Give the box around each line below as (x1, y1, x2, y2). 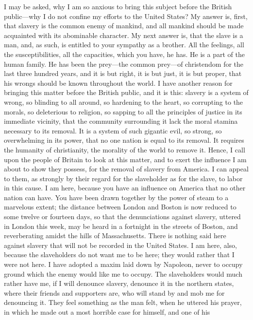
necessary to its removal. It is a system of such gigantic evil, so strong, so (4, 125, 222, 135)
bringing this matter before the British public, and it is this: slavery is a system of (4, 87, 249, 97)
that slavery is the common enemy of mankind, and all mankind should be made (4, 20, 244, 31)
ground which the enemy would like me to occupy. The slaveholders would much (4, 268, 242, 279)
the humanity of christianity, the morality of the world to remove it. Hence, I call (4, 144, 245, 154)
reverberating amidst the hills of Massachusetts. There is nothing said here (4, 230, 226, 241)
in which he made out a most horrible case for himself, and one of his (4, 307, 210, 317)
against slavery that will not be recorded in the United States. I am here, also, (4, 240, 237, 250)
